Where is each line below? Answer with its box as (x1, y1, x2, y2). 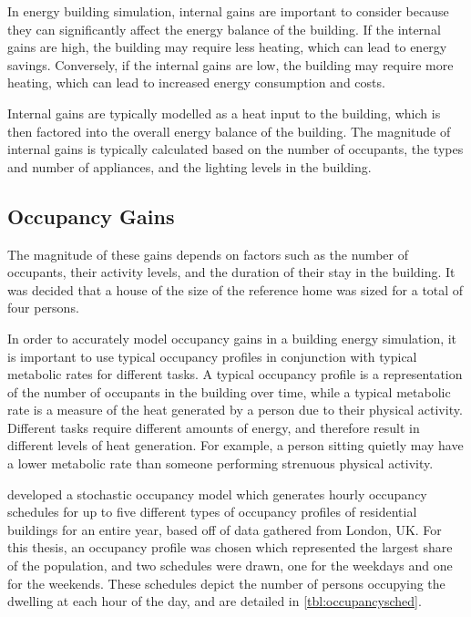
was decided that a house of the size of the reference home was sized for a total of (7, 280, 464, 299)
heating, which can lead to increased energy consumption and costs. (7, 73, 385, 92)
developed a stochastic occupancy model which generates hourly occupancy (7, 484, 427, 503)
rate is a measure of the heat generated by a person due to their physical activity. (7, 400, 463, 419)
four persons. (7, 298, 79, 317)
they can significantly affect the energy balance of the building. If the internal (7, 19, 441, 38)
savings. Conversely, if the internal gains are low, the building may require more (7, 55, 454, 74)
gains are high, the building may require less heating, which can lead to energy (7, 37, 447, 57)
